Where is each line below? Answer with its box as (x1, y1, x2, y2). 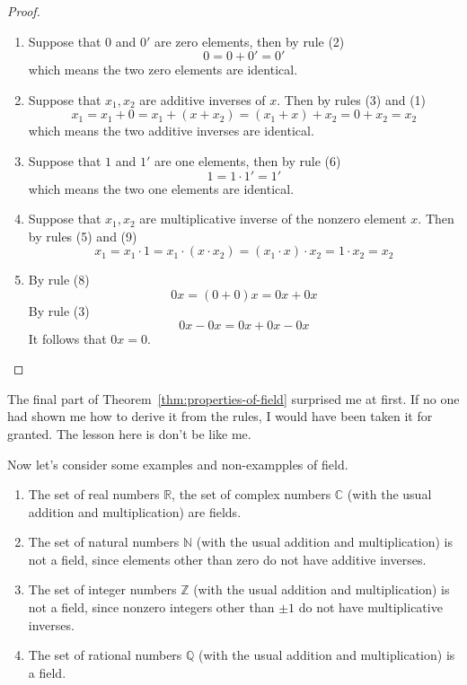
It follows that (28, 329, 107, 347)
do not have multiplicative (298, 598, 443, 617)
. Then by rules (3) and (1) (277, 90, 427, 109)
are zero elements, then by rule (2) (154, 31, 345, 50)
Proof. (7, 2, 40, 20)
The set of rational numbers (28, 645, 182, 664)
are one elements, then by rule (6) (154, 151, 341, 170)
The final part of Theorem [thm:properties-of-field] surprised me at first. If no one (7, 389, 460, 408)
